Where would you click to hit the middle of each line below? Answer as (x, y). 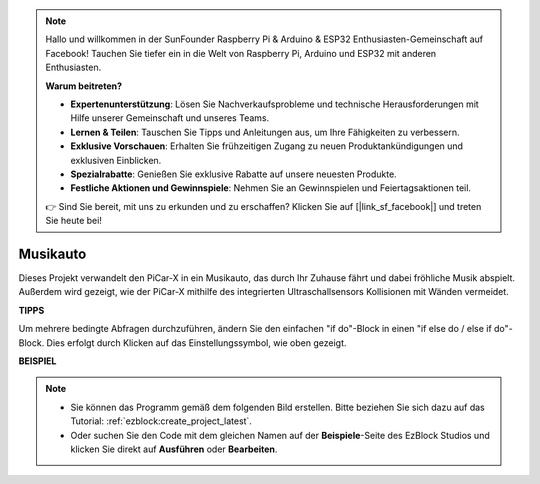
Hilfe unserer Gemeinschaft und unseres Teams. (170, 118)
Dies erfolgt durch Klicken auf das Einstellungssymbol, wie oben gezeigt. (196, 342)
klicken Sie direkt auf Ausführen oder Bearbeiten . (174, 449)
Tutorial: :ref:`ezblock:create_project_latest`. (161, 421)
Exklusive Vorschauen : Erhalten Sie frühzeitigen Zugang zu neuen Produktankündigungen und (267, 146)
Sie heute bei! (73, 221)
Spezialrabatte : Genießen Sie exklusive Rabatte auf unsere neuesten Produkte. (233, 174)
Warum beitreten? (84, 86)
